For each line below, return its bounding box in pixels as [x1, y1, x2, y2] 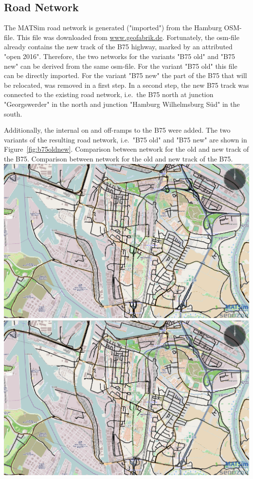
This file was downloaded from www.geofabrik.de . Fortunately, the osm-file [17, 32, 239, 42]
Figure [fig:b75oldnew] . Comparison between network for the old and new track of [4, 144, 249, 154]
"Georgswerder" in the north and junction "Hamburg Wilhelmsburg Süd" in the [4, 99, 240, 109]
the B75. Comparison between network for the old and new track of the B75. [4, 153, 233, 163]
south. [4, 108, 22, 119]
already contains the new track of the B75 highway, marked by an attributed [4, 41, 233, 52]
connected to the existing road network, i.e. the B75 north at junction [4, 89, 214, 100]
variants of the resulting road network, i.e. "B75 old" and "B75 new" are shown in [4, 134, 247, 144]
